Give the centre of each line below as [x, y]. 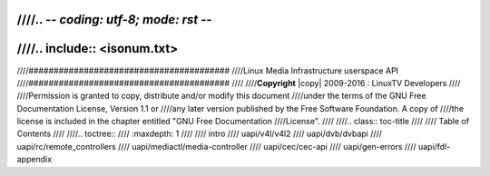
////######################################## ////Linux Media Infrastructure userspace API [208, 70]
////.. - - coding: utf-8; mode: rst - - [114, 20]
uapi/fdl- [434, 146]
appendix [34, 160]
